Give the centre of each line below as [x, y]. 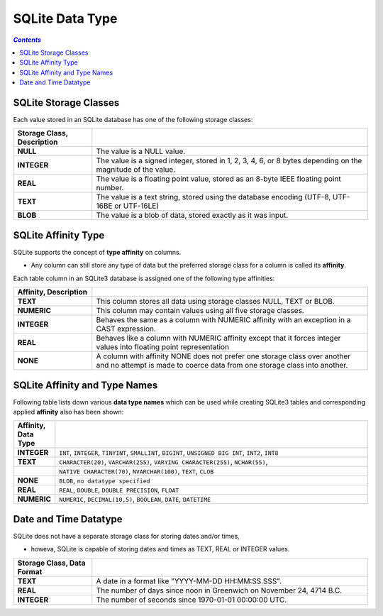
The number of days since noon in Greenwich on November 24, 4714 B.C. [219, 590]
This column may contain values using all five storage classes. [200, 311]
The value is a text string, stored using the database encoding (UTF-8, [213, 197]
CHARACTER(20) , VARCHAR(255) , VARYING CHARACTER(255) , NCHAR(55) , [163, 462]
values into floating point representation [163, 347]
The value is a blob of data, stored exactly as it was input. [192, 215]
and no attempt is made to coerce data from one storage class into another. [222, 365]
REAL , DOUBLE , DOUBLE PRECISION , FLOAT [119, 490]
